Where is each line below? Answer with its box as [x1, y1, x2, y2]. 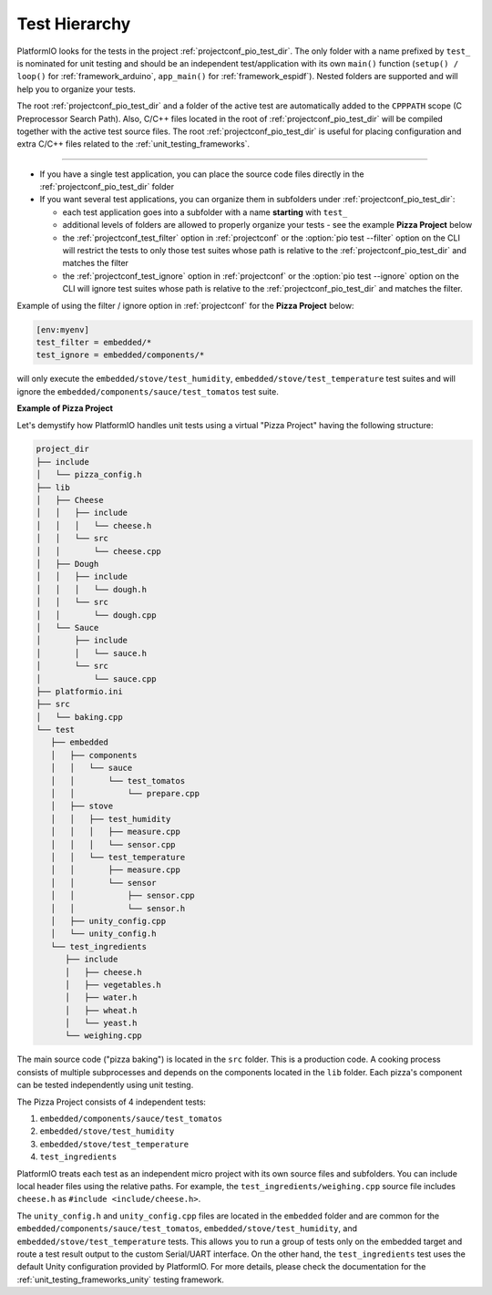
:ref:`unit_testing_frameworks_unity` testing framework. [16, 1274, 225, 1285]
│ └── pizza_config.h [36, 469, 143, 480]
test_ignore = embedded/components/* [36, 350, 205, 360]
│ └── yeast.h [65, 1018, 138, 1029]
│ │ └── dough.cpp [36, 610, 157, 620]
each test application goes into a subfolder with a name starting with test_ [62, 206, 348, 218]
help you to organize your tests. [16, 83, 136, 95]
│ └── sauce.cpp [36, 673, 157, 683]
